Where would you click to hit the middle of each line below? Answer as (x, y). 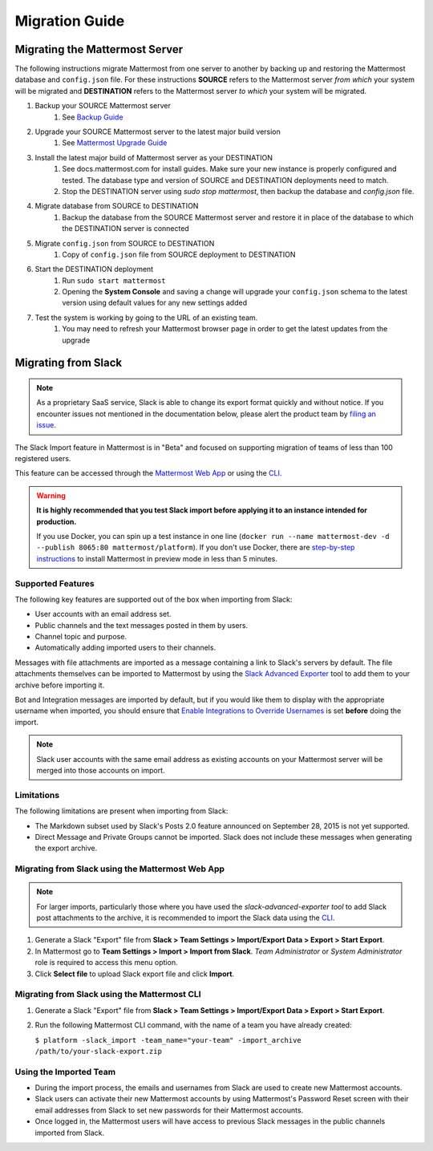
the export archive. (66, 848)
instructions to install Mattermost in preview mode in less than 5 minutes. (157, 558)
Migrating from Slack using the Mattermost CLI (108, 995)
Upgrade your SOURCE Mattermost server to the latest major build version (158, 132)
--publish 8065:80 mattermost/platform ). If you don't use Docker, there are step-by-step (196, 547)
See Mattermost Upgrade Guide (115, 143)
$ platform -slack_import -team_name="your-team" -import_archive (168, 1040)
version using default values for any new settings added (155, 303)
